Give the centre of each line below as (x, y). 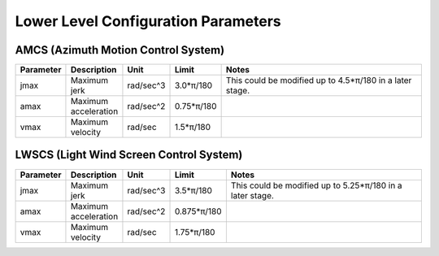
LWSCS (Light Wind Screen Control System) (129, 155)
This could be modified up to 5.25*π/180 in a (316, 185)
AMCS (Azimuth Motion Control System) (120, 50)
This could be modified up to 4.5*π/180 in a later (319, 80)
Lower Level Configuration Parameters (148, 21)
